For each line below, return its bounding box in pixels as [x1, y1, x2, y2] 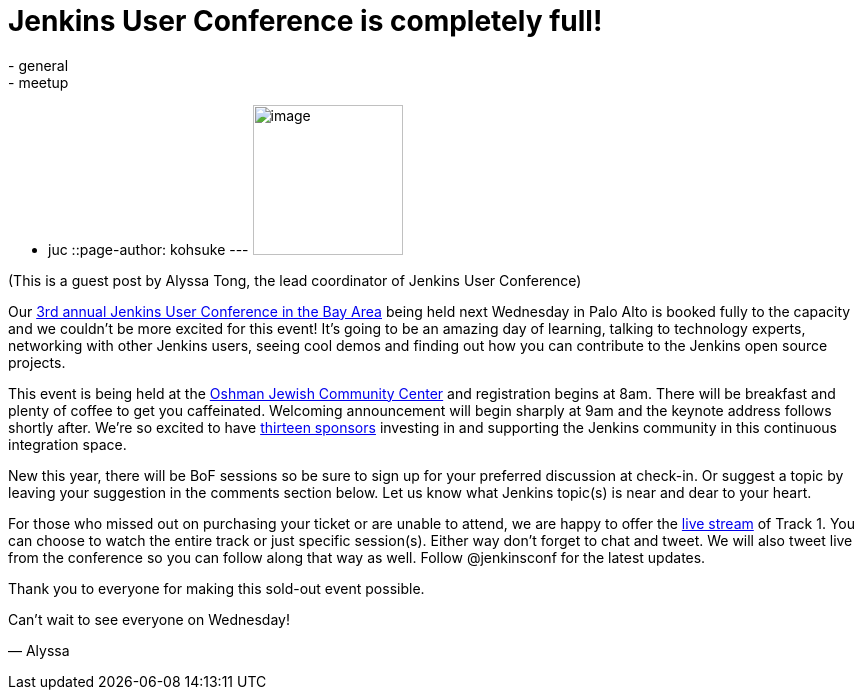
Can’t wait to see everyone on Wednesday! [8, 610, 290, 628]
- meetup [8, 73, 69, 91]
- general [8, 56, 69, 74]
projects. [8, 353, 66, 371]
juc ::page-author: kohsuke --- [48, 240, 249, 258]
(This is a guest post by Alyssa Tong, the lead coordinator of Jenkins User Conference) [8, 271, 582, 289]
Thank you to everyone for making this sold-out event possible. [8, 579, 425, 597]
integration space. [8, 435, 127, 453]
